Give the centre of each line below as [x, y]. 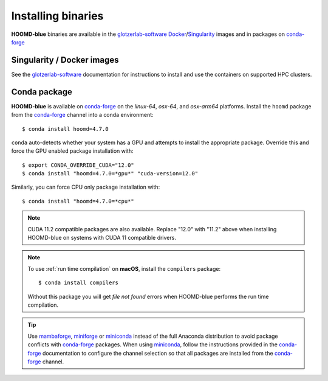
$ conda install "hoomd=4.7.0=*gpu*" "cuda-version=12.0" [110, 174]
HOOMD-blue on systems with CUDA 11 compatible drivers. [102, 238]
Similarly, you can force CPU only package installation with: [86, 187]
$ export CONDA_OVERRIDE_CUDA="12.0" [78, 165]
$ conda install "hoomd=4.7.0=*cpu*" [78, 201]
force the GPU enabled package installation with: [72, 151]
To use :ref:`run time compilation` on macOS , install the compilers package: [124, 268]
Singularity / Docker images [65, 60]
